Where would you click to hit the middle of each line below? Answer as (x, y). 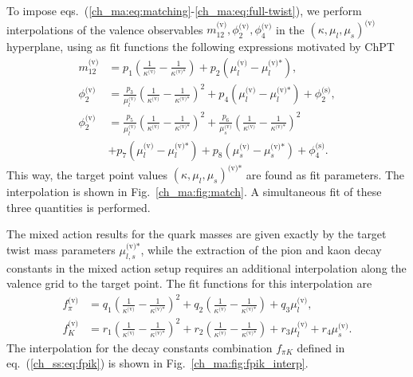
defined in (321, 347)
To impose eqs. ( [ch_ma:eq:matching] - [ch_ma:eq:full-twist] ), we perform (184, 10)
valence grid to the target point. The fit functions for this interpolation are (189, 283)
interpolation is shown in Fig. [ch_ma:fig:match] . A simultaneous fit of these (194, 192)
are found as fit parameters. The (325, 174)
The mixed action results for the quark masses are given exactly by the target (197, 234)
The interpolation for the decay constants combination (140, 347)
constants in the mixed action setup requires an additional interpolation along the (206, 267)
